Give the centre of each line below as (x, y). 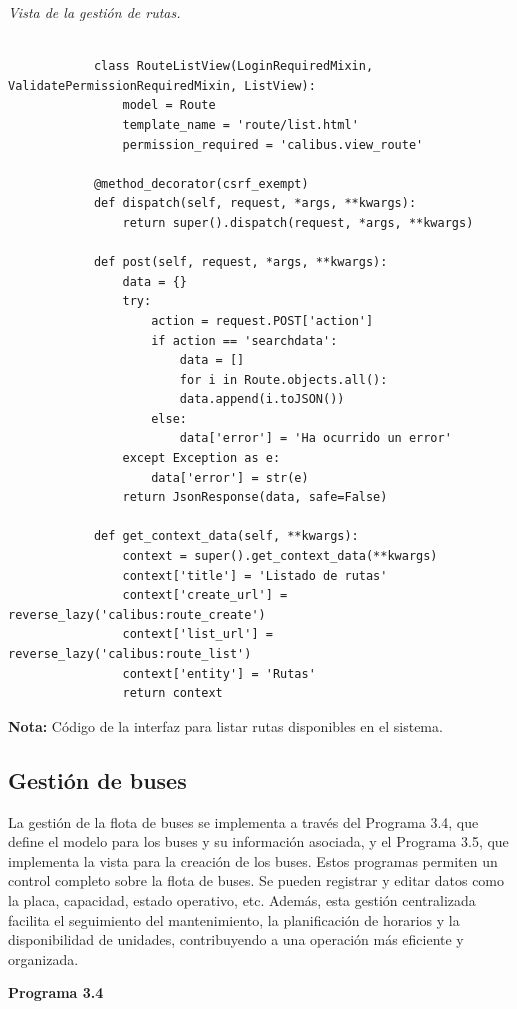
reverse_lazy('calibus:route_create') (137, 614)
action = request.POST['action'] (262, 320)
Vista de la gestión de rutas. (94, 12)
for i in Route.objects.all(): (283, 379)
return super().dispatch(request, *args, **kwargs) (298, 222)
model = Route (169, 105)
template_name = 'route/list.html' (240, 124)
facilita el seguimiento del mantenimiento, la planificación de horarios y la (234, 919)
